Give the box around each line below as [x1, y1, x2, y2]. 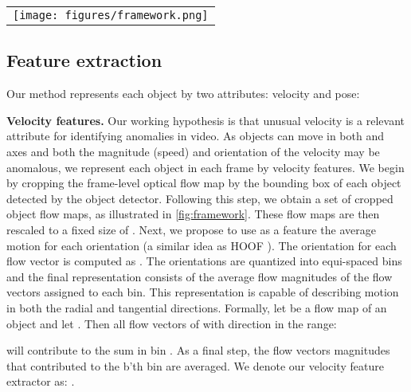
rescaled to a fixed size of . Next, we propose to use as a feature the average [6, 221, 377, 237]
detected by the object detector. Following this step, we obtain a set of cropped [6, 190, 393, 206]
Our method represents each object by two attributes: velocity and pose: [6, 85, 360, 102]
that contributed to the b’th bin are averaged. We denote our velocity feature [6, 357, 384, 374]
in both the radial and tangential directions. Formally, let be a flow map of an [6, 299, 387, 316]
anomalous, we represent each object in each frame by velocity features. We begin [6, 159, 405, 175]
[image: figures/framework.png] [13, 9, 209, 22]
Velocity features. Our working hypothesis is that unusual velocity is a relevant [6, 112, 405, 128]
